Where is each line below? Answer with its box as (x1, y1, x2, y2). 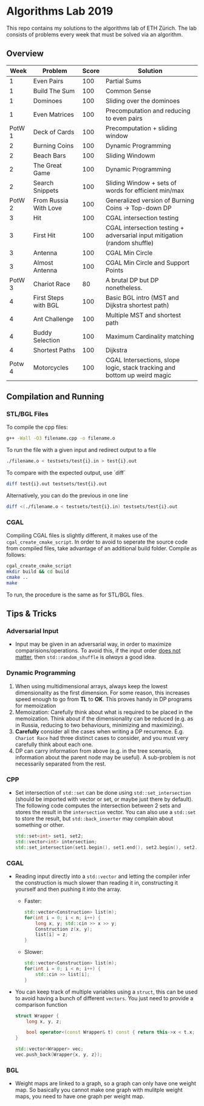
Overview (6, 49, 44, 59)
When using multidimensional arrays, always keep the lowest (15, 682, 168, 690)
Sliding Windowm (105, 151, 156, 159)
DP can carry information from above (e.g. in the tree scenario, (15, 747, 172, 755)
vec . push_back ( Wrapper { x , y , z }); (15, 1052, 103, 1058)
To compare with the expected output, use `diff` (6, 469, 126, 477)
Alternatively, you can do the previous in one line (6, 492, 129, 499)
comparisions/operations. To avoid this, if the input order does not (15, 647, 181, 654)
